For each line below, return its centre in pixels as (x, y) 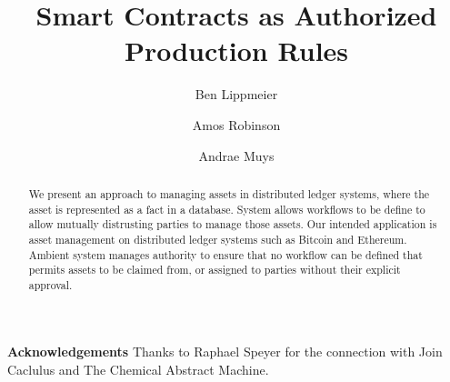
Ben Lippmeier (236, 94)
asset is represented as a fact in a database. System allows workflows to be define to (227, 209)
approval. (50, 284)
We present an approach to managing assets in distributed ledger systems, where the (229, 193)
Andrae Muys (236, 155)
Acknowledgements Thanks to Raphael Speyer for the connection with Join (225, 352)
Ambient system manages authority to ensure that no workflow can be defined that (225, 254)
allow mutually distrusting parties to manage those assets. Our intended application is (233, 224)
